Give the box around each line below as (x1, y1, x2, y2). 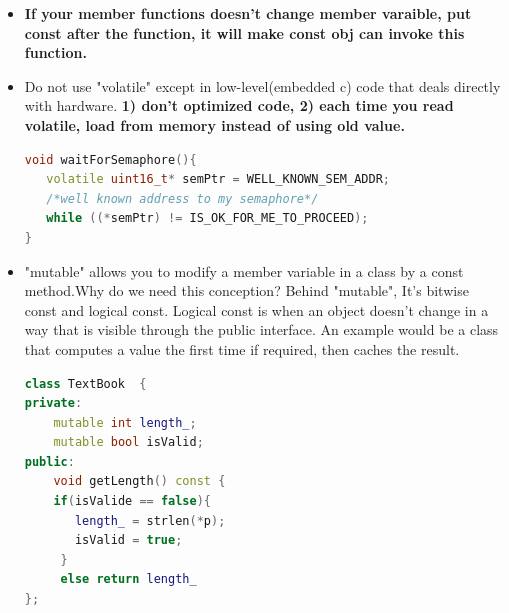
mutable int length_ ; (53, 415, 197, 430)
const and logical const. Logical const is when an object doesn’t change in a (24, 299, 489, 320)
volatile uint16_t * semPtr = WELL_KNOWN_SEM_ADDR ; (46, 172, 390, 187)
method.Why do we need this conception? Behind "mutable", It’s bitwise (24, 280, 469, 301)
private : (24, 396, 83, 411)
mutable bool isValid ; (53, 435, 204, 450)
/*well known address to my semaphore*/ (46, 191, 319, 206)
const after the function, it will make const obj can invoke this (24, 22, 465, 43)
